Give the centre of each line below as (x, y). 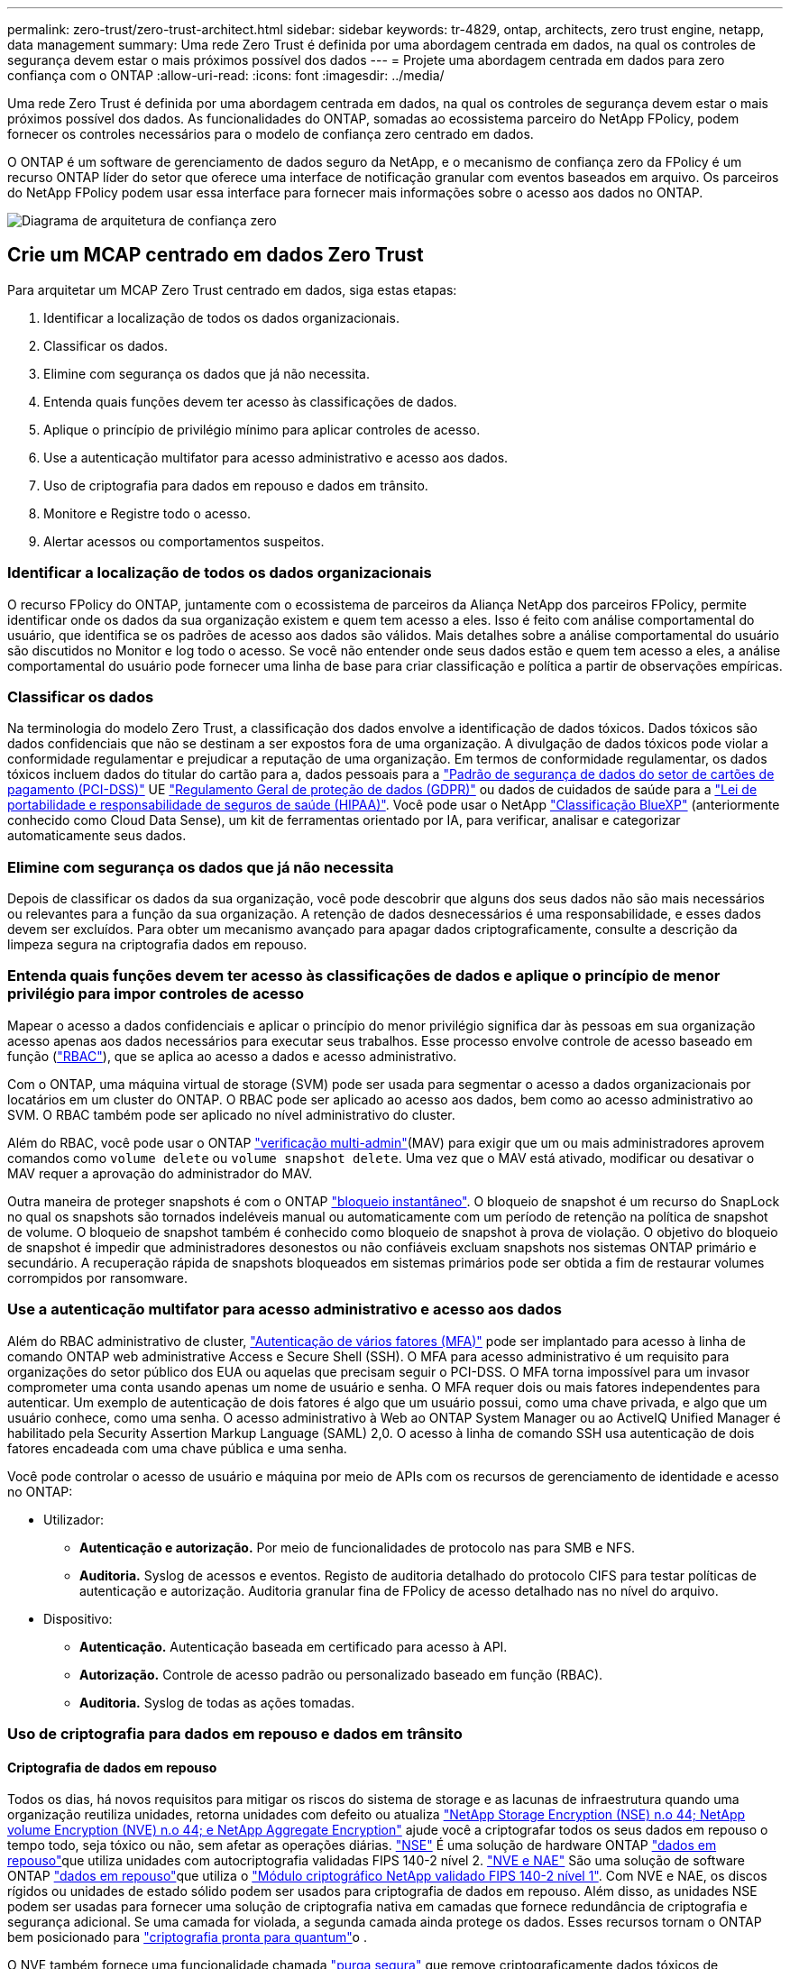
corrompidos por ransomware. (98, 1278)
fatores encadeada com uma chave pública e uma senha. (177, 1448)
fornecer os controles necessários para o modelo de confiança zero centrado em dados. (271, 134)
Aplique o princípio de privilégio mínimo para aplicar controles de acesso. (262, 429)
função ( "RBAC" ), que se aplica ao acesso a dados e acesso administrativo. (232, 1056)
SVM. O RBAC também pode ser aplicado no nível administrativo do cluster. (231, 1114)
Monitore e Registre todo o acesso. (147, 513)
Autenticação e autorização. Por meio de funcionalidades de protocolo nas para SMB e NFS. (358, 1547)
